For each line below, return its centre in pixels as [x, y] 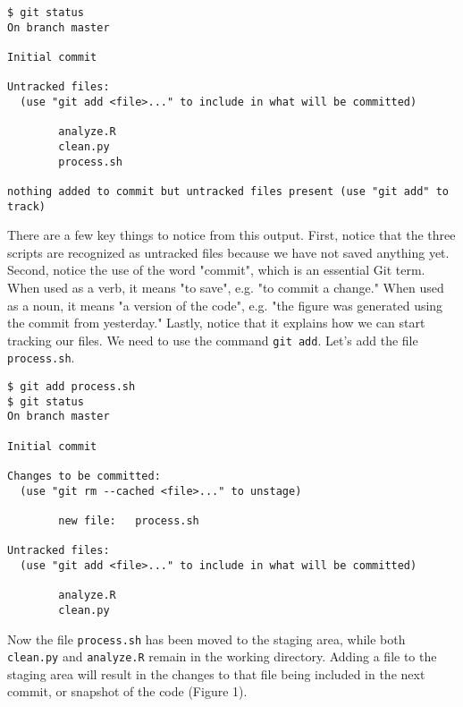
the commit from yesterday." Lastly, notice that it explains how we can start [216, 323]
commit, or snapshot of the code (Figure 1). [127, 691]
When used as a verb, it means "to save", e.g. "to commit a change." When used [226, 287]
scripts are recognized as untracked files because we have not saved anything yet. [228, 252]
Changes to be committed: [84, 476]
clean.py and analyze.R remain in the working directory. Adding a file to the [222, 656]
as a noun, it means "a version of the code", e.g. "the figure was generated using [225, 305]
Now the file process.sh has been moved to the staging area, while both [206, 639]
